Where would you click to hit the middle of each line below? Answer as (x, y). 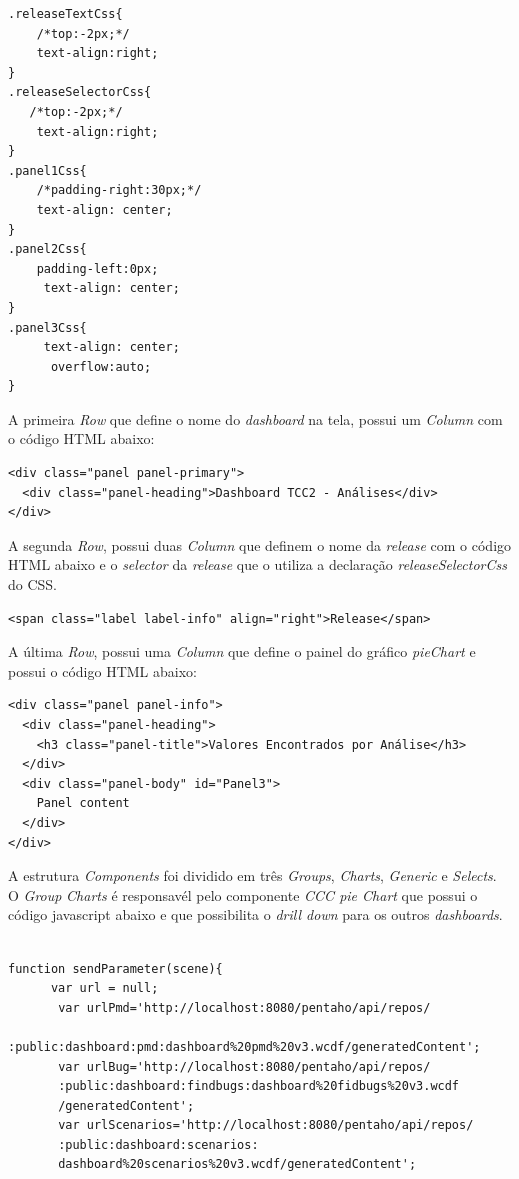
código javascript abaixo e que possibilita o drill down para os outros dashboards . (255, 914)
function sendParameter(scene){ (115, 968)
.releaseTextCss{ (65, 14)
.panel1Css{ (47, 170)
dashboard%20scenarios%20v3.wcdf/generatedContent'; (237, 1164)
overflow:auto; (101, 366)
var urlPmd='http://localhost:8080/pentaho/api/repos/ (244, 1007)
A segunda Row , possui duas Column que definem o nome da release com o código (260, 544)
